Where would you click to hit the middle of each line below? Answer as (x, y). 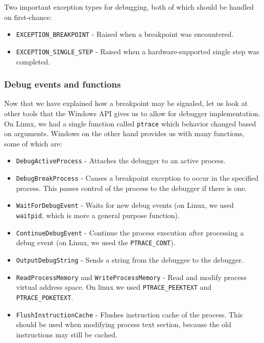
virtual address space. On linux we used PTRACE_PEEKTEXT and (114, 287)
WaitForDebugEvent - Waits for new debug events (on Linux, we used (125, 205)
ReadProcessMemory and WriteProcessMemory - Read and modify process (131, 277)
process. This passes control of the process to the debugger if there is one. (131, 188)
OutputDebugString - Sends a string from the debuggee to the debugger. (130, 259)
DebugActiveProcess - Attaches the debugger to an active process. (121, 160)
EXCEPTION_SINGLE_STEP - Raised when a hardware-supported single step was (138, 51)
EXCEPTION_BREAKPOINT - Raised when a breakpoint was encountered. (125, 34)
